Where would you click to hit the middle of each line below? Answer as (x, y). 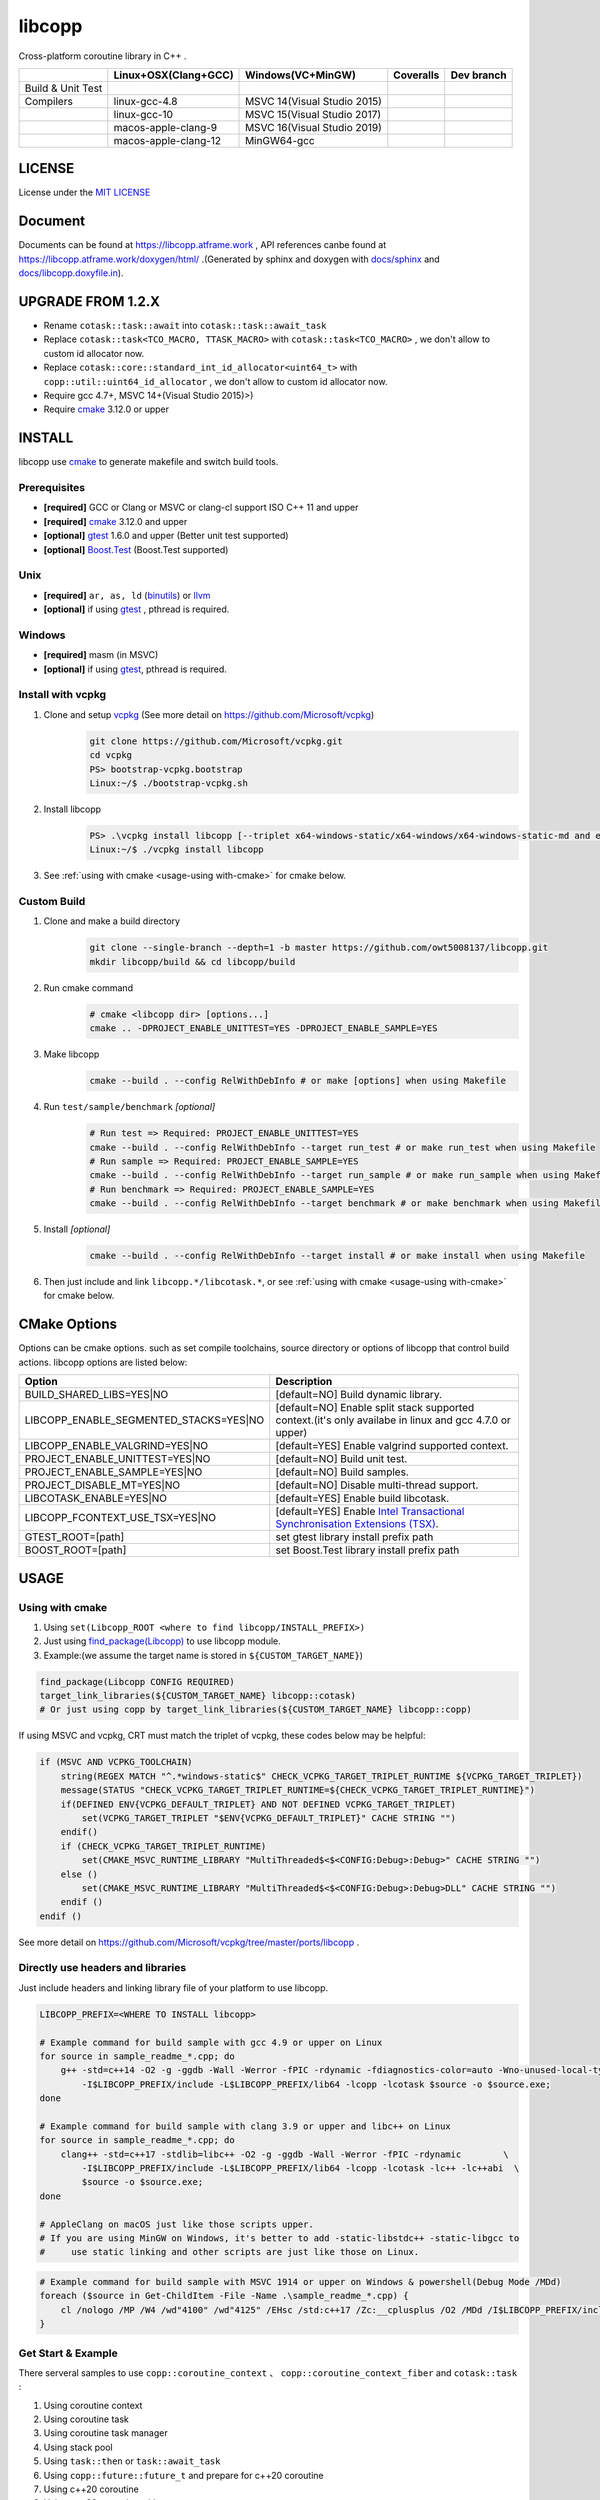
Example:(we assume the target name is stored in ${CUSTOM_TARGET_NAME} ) (203, 1655)
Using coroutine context (93, 2405)
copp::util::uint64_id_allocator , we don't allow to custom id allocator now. (215, 381)
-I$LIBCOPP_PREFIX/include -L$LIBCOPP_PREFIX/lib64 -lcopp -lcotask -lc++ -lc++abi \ (300, 2168)
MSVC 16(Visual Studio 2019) (313, 127)
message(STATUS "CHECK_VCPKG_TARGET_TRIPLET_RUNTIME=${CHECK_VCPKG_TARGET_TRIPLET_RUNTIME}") (297, 1790)
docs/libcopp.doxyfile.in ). (71, 273)
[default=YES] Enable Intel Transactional (370, 1512)
